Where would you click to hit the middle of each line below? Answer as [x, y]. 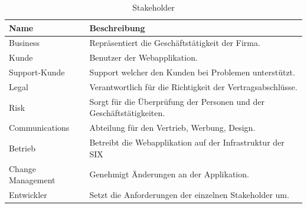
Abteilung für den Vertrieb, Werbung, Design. [172, 128]
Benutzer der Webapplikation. [143, 57]
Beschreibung [117, 27]
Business [25, 43]
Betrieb [22, 148]
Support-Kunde [37, 72]
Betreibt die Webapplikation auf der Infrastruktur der [187, 142]
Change [22, 168]
